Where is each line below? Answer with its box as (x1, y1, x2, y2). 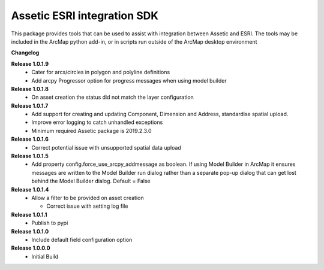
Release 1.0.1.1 (11, 211, 47, 218)
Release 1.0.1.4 (11, 186, 49, 193)
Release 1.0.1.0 (11, 227, 49, 235)
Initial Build (31, 253, 59, 260)
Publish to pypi (31, 219, 68, 227)
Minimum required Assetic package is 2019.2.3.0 (31, 127, 152, 134)
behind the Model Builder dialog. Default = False (31, 177, 151, 185)
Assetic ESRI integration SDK (11, 9, 159, 22)
